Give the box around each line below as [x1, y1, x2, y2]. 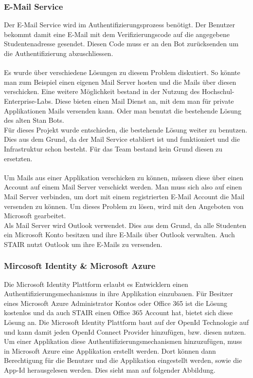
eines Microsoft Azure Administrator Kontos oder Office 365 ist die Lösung [4, 298, 227, 308]
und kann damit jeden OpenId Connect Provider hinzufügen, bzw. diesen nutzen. [4, 326, 246, 337]
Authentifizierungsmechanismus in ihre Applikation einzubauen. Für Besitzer [4, 288, 233, 299]
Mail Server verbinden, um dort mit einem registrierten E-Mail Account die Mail [4, 191, 245, 201]
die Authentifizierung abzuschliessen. [4, 48, 113, 58]
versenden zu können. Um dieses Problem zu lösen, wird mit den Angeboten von [4, 201, 244, 211]
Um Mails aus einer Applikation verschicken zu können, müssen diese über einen [4, 172, 244, 182]
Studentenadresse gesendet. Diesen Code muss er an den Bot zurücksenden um [4, 38, 239, 49]
